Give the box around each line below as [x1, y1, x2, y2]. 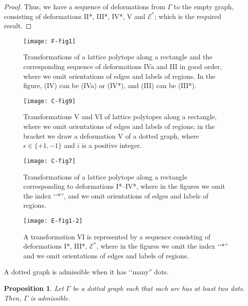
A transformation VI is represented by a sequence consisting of [23, 231, 211, 241]
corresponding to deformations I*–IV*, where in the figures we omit [23, 181, 225, 191]
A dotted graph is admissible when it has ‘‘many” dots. [4, 267, 169, 277]
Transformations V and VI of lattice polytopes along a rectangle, [23, 111, 217, 122]
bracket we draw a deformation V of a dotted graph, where [23, 130, 199, 141]
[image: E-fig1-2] [23, 217, 83, 224]
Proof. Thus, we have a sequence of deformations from [4, 1, 165, 11]
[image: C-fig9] [23, 97, 76, 105]
